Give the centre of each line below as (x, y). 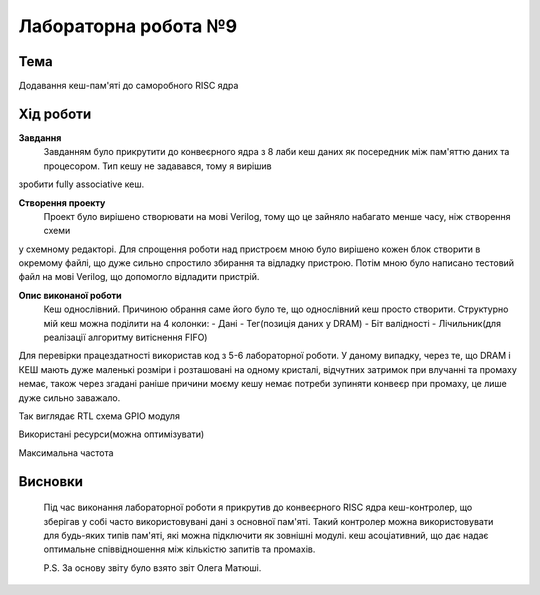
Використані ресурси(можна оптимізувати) (111, 434)
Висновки (51, 481)
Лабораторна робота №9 (128, 26)
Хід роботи (55, 113)
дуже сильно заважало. (69, 397)
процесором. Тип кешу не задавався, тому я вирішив (157, 166)
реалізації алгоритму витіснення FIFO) (125, 337)
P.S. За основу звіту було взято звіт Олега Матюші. (152, 567)
